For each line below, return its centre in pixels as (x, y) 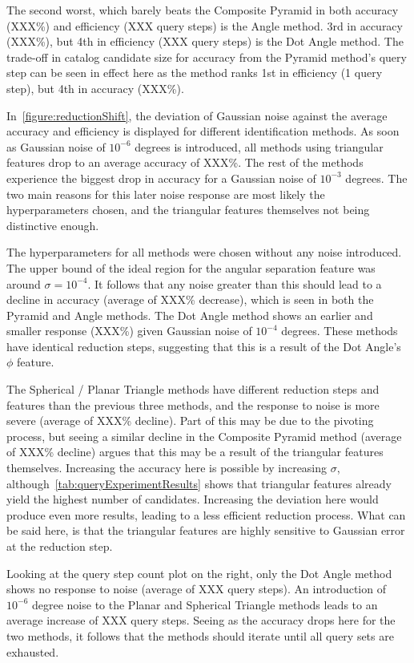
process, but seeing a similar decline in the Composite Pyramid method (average (204, 436)
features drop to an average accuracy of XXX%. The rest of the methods (185, 162)
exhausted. (33, 651)
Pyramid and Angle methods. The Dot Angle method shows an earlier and (190, 315)
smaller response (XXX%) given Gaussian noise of (129, 331)
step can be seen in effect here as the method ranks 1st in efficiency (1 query (195, 73)
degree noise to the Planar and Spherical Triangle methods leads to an (205, 604)
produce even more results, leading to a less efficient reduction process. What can (206, 514)
